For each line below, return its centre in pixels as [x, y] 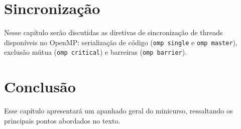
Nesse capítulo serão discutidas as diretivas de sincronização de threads [113, 32]
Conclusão [40, 87]
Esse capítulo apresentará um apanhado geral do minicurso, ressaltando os [118, 111]
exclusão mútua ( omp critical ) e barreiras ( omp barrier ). [96, 52]
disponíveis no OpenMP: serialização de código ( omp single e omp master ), [121, 42]
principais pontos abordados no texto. [62, 120]
